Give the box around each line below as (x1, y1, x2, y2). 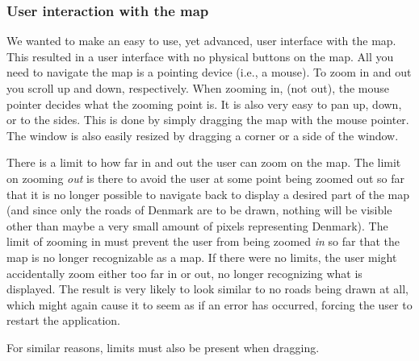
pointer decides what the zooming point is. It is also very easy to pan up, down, (6, 95, 402, 112)
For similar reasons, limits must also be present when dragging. (6, 338, 320, 355)
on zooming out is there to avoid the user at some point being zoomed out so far (6, 169, 404, 186)
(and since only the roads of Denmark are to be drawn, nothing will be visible (6, 201, 392, 218)
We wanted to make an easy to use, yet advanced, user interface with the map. (6, 32, 396, 49)
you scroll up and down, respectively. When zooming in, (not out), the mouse (6, 80, 389, 96)
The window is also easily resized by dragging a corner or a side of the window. (6, 127, 399, 143)
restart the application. (6, 312, 120, 329)
